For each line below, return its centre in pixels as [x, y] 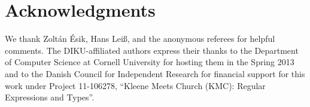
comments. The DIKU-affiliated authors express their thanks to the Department [152, 50]
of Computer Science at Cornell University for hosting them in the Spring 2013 [150, 62]
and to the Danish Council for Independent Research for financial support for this [155, 73]
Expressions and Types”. [50, 97]
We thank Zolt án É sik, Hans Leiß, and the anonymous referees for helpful [140, 39]
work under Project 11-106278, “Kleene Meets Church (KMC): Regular [135, 85]
